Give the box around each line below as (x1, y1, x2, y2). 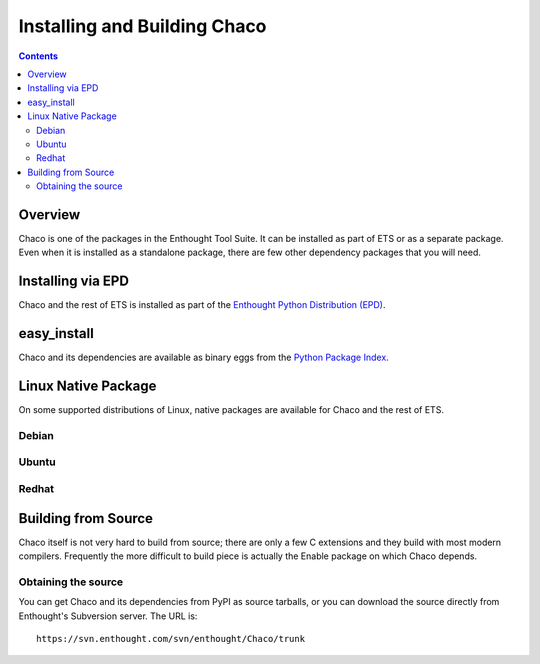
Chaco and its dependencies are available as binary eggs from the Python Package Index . (18, 351, 389, 364)
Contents (18, 50, 59, 62)
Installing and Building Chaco (18, 15, 267, 37)
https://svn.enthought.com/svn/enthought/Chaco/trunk (36, 633, 305, 644)
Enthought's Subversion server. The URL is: (18, 610, 198, 622)
